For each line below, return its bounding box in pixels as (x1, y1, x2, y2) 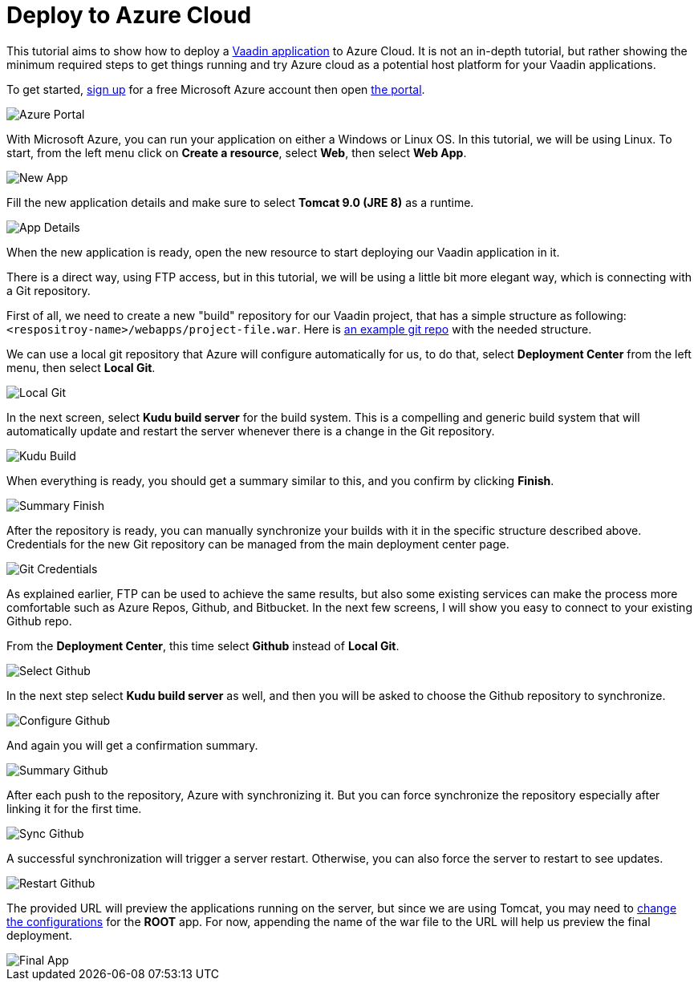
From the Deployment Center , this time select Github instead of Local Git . (6, 638, 400, 653)
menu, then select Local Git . (6, 360, 156, 374)
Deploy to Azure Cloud (6, 2, 252, 29)
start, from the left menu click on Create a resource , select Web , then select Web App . (6, 145, 467, 160)
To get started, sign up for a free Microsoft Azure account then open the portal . (6, 82, 425, 96)
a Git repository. (6, 283, 91, 297)
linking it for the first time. (6, 801, 142, 815)
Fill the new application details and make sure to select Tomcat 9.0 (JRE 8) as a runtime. (6, 195, 474, 209)
